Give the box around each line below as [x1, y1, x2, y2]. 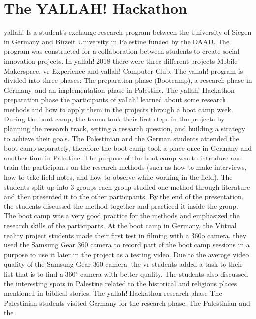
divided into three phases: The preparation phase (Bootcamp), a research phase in [4, 75, 252, 85]
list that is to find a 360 [4, 268, 76, 279]
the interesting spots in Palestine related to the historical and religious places [4, 278, 237, 288]
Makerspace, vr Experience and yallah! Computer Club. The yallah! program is [4, 65, 243, 76]
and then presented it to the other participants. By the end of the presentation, [4, 191, 244, 201]
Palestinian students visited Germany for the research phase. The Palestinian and [4, 297, 250, 308]
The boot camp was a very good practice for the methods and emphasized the [4, 210, 240, 221]
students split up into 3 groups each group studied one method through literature [4, 181, 250, 192]
